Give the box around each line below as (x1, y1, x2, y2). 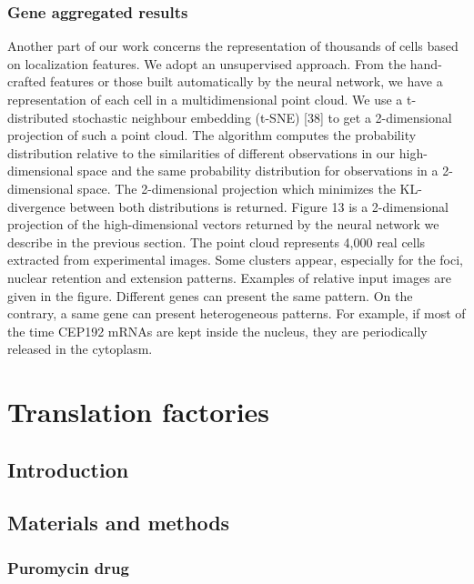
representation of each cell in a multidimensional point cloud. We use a (7, 90, 403, 108)
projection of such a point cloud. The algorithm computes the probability (7, 126, 417, 145)
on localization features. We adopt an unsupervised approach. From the (7, 54, 407, 73)
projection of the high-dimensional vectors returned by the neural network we (7, 215, 439, 234)
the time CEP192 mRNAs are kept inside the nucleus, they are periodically (7, 321, 428, 340)
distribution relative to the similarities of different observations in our (7, 143, 396, 162)
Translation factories (7, 393, 270, 430)
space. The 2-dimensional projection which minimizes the (77, 178, 396, 197)
